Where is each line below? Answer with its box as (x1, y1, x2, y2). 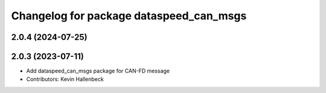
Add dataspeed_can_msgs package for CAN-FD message (26, 67, 170, 75)
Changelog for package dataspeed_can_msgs (11, 9, 247, 22)
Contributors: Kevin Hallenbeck (26, 75, 104, 83)
